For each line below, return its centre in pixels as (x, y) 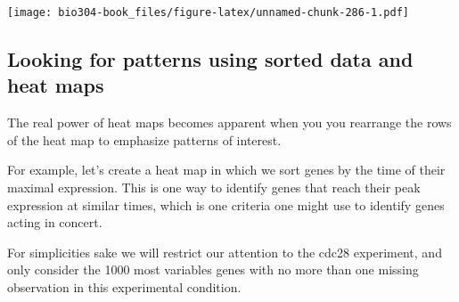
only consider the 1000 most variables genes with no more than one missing (213, 269)
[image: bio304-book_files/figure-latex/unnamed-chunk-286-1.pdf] (209, 12)
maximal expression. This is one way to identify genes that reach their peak (214, 188)
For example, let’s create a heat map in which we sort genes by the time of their (226, 170)
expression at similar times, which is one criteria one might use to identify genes (226, 204)
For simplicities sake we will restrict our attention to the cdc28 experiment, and (225, 252)
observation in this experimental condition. (124, 287)
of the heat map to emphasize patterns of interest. (144, 139)
